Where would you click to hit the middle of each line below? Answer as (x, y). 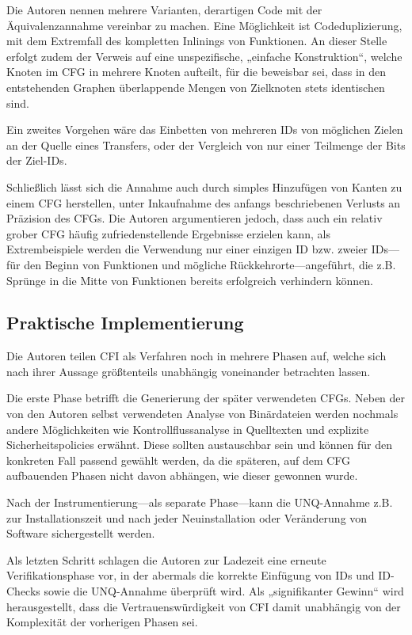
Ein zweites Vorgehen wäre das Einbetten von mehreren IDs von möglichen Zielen (205, 129)
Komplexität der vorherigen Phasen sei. (102, 622)
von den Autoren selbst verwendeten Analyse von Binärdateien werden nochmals (202, 414)
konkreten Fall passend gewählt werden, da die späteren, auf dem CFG (179, 460)
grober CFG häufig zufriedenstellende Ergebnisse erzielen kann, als (168, 233)
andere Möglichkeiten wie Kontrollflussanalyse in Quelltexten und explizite (188, 429)
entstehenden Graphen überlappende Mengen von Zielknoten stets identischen (196, 87)
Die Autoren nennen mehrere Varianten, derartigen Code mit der (164, 10)
